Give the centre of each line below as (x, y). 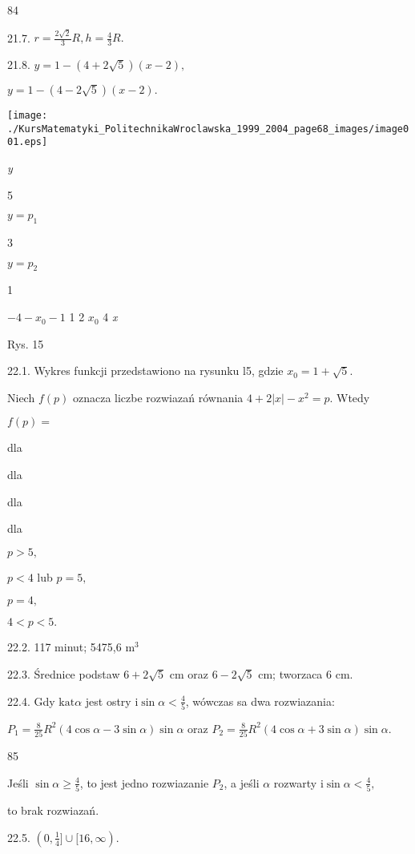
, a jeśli (242, 782)
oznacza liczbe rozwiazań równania (158, 397)
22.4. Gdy (31, 701)
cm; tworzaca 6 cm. (306, 674)
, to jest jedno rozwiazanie (144, 782)
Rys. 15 (26, 343)
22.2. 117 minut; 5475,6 (64, 647)
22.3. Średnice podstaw (64, 674)
